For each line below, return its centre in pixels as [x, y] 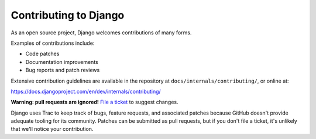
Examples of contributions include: [53, 43]
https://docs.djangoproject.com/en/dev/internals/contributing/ [86, 91]
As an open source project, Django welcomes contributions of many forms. [101, 33]
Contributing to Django [68, 15]
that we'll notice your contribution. [52, 129]
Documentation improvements [62, 62]
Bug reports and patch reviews [63, 70]
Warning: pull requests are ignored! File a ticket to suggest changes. [95, 102]
